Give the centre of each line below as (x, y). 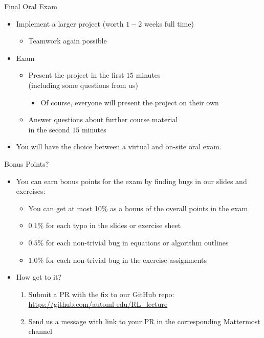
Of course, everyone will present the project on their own (130, 102)
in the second (49, 129)
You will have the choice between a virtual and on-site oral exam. (119, 147)
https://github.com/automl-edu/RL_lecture (98, 304)
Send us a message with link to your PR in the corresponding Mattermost (144, 321)
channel (40, 331)
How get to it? (39, 277)
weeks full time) (169, 23)
